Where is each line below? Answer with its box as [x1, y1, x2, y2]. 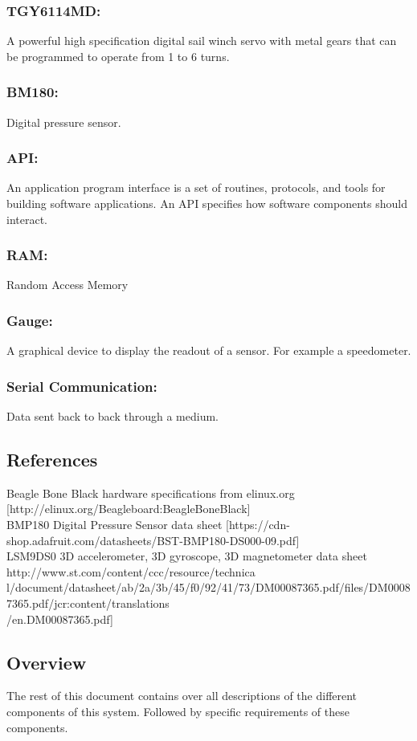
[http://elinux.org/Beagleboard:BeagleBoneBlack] [6, 500, 251, 517]
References [6, 447, 98, 472]
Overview [6, 649, 87, 674]
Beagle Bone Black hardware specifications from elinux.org [6, 484, 295, 501]
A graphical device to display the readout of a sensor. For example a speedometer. [6, 342, 411, 359]
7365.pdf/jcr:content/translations [6, 595, 170, 612]
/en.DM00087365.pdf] [6, 610, 113, 627]
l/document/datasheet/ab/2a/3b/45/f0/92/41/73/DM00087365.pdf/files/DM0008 [6, 579, 411, 596]
